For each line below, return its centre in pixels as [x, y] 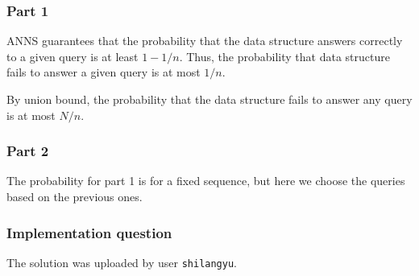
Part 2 [28, 151]
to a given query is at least [73, 56]
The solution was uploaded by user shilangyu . [122, 262]
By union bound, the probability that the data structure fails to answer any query [209, 99]
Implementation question [89, 232]
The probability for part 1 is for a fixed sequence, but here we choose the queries [206, 181]
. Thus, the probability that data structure [284, 56]
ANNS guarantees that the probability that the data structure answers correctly [205, 41]
